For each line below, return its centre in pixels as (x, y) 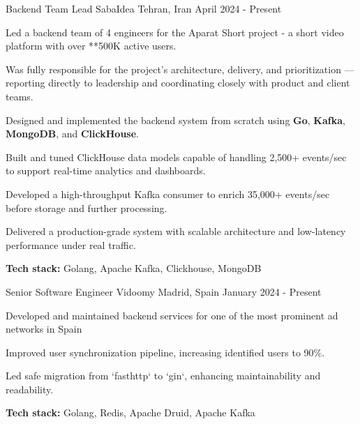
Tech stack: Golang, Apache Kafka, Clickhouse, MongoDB (134, 268)
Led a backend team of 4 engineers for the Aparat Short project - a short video (175, 32)
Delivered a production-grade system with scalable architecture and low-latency (176, 231)
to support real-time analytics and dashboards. (106, 171)
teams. (20, 96)
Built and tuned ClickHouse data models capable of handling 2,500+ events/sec (176, 157)
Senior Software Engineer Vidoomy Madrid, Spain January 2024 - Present (164, 291)
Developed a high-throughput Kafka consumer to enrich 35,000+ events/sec (168, 194)
